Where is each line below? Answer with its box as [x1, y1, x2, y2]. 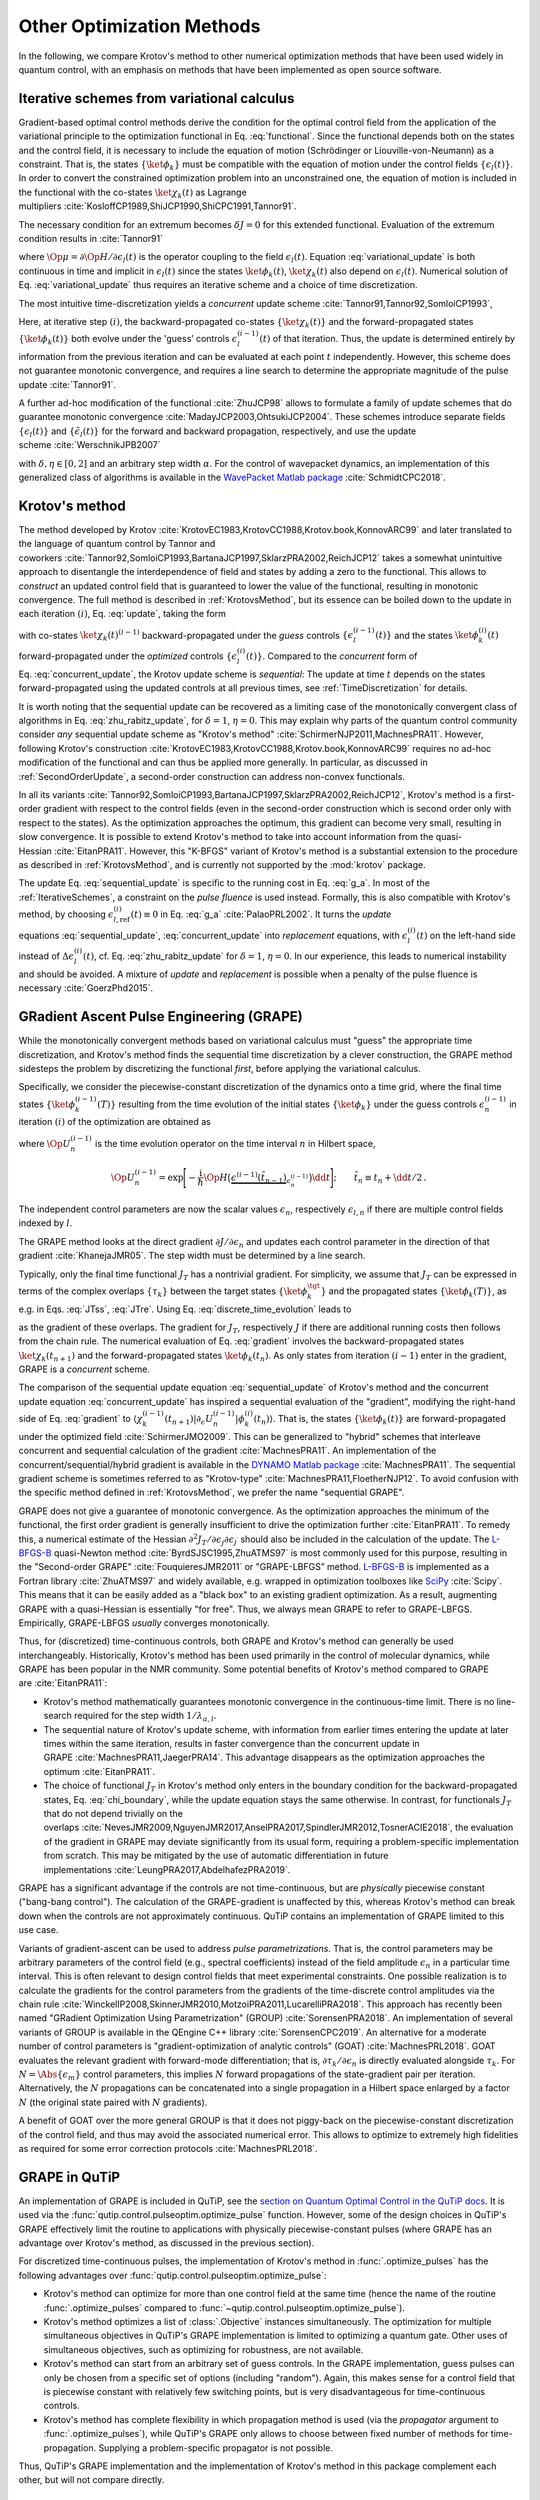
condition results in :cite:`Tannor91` [18, 232, 164, 244]
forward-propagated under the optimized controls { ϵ [18, 650, 238, 662]
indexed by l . [18, 1217, 73, 1229]
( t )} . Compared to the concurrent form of [245, 650, 418, 662]
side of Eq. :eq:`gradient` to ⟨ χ [18, 1413, 143, 1425]
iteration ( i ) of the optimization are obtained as [18, 1116, 212, 1128]
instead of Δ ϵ [18, 950, 75, 962]
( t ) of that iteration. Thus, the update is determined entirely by [259, 333, 515, 345]
